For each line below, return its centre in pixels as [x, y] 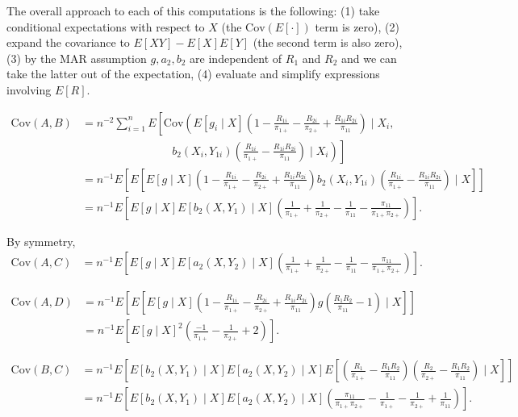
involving [29, 89]
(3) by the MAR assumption [77, 58]
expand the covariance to [68, 42]
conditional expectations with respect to [106, 26]
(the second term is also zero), [328, 42]
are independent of [236, 58]
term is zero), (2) [357, 26]
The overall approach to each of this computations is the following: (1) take [193, 10]
